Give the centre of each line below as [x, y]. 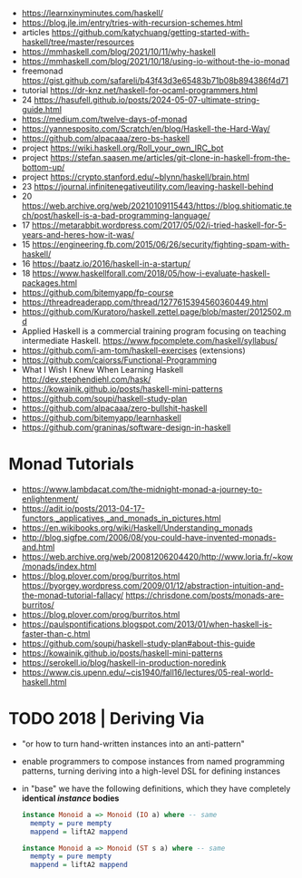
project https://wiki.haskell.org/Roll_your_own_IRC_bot [122, 148]
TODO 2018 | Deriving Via [107, 719]
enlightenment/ [50, 499]
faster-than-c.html [56, 633]
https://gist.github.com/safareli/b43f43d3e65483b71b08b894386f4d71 [155, 80]
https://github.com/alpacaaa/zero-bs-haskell [106, 138]
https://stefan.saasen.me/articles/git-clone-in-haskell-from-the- [170, 157]
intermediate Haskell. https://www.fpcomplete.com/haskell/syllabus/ [150, 341]
